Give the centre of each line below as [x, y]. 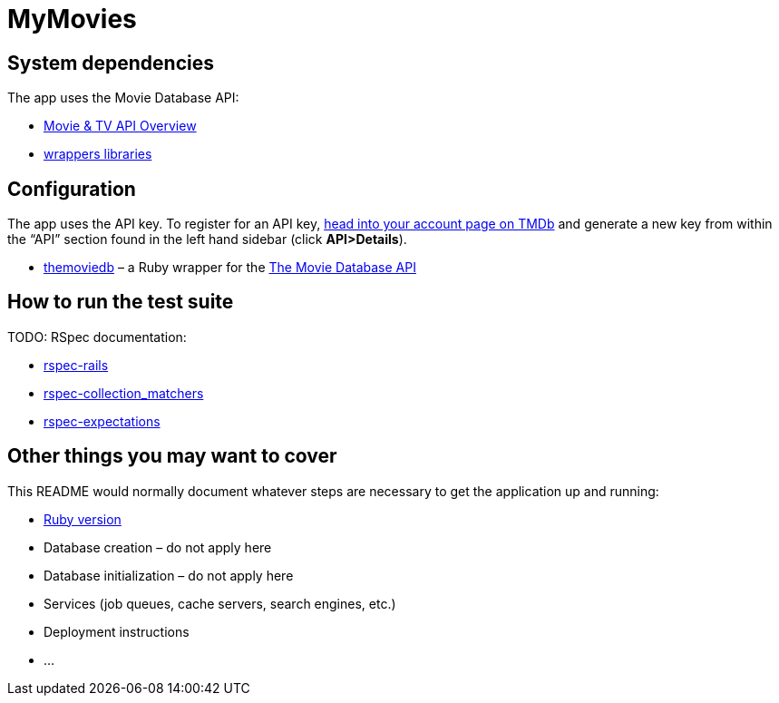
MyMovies [72, 19]
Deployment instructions [117, 631]
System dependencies [111, 63]
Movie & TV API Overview [120, 126]
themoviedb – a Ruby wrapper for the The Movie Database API [230, 268]
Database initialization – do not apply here [169, 575]
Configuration [72, 189]
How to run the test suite [121, 302]
